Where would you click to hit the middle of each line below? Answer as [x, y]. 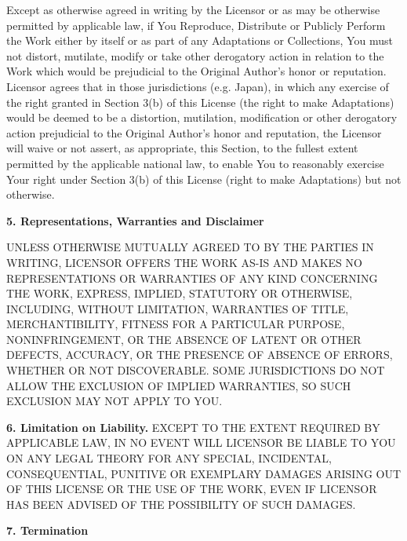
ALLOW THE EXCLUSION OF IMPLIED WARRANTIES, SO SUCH [179, 385]
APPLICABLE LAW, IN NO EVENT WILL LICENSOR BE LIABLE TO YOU [201, 442]
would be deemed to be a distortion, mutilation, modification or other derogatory [202, 117]
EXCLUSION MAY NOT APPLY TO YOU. [114, 401]
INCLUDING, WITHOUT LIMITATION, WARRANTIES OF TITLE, [178, 308]
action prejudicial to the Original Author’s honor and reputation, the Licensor [194, 132]
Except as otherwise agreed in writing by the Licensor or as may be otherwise [193, 9]
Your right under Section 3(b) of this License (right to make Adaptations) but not [204, 179]
